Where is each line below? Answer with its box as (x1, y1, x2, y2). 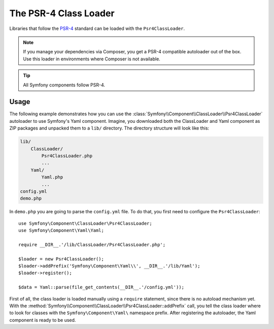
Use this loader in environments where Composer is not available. (23, 56, 161, 62)
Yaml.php (41, 174, 63, 180)
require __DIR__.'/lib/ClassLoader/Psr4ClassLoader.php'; (18, 242, 166, 247)
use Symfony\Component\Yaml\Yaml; (18, 227, 104, 234)
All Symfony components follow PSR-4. (23, 82, 106, 88)
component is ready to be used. (9, 317, 76, 323)
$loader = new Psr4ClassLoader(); (18, 256, 104, 261)
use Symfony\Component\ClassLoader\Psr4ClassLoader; (18, 220, 152, 226)
